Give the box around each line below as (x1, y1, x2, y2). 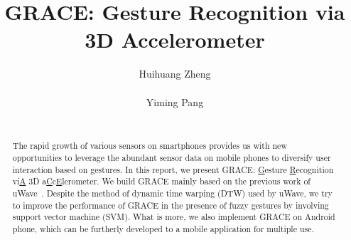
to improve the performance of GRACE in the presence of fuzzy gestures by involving (12, 199, 329, 211)
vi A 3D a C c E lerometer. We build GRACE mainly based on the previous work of (12, 175, 311, 187)
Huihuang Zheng (139, 66, 211, 81)
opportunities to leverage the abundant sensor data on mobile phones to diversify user (12, 152, 331, 164)
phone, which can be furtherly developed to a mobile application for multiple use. (12, 223, 314, 235)
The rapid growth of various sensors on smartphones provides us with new (12, 140, 287, 152)
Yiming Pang (146, 94, 204, 109)
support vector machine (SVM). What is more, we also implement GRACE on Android (12, 211, 335, 223)
